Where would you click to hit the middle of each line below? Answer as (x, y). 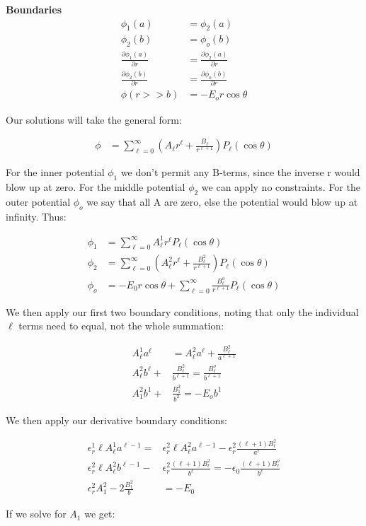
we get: (100, 514)
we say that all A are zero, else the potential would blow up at (222, 201)
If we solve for (36, 514)
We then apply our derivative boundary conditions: (116, 420)
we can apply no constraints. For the (281, 186)
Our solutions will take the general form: (94, 119)
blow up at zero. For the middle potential (96, 186)
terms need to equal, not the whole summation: (121, 326)
